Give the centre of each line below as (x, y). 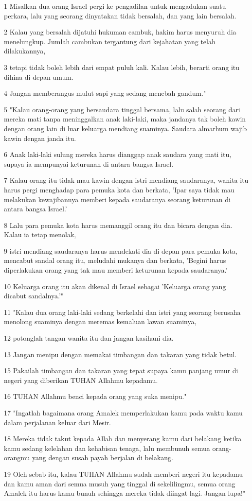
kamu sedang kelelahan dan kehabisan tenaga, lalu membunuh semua (107, 448)
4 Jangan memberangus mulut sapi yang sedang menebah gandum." (105, 93)
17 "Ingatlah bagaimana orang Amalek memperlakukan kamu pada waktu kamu (123, 413)
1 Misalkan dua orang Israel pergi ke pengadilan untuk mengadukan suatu (115, 6)
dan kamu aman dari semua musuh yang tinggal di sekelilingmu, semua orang (120, 483)
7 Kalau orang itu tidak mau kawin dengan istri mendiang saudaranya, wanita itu (126, 180)
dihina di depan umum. (39, 77)
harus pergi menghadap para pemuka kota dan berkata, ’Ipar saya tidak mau (119, 189)
